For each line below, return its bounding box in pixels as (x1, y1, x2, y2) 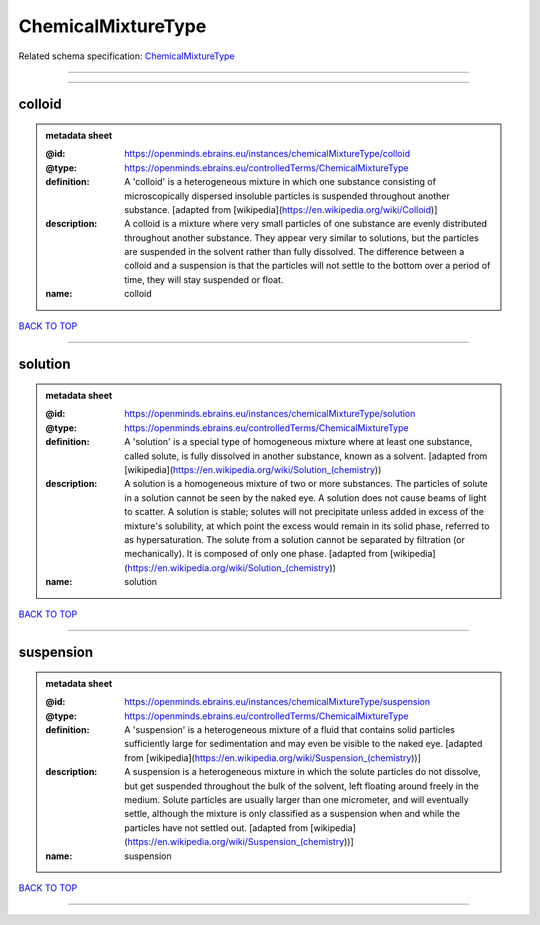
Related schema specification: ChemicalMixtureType (18, 50, 235, 62)
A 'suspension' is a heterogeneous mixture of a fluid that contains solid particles (124, 724, 455, 736)
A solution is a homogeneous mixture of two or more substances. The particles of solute (124, 478, 489, 490)
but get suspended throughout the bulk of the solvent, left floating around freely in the (124, 780, 479, 792)
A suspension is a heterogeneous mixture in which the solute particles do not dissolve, (124, 766, 482, 778)
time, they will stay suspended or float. (124, 273, 284, 285)
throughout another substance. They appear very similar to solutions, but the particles (124, 231, 479, 244)
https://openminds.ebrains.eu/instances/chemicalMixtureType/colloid (124, 148, 410, 160)
